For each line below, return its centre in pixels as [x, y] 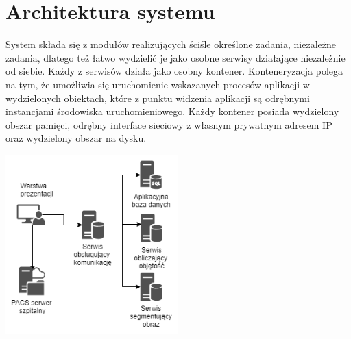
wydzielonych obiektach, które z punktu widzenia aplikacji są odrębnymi [158, 98]
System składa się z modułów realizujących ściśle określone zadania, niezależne [171, 44]
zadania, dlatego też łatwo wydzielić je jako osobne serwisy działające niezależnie [175, 57]
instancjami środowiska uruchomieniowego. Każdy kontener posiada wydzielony [172, 111]
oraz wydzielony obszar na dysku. [76, 138]
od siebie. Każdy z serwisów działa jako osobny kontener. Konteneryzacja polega [174, 71]
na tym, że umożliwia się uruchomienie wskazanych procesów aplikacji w [158, 84]
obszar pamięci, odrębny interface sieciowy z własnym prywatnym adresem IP [169, 124]
